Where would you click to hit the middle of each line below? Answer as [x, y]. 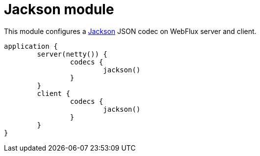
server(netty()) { [72, 54]
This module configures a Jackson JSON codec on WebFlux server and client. [130, 31]
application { [31, 46]
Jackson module [59, 9]
